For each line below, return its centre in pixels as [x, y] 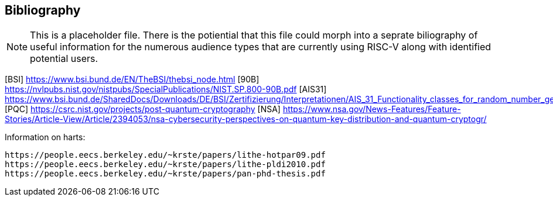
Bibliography [43, 10]
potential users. [64, 59]
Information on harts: [45, 137]
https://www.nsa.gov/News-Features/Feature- [372, 109]
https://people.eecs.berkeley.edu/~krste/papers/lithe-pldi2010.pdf [165, 164]
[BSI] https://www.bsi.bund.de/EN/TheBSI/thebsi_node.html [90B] [132, 79]
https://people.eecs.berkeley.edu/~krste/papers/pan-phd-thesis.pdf [165, 174]
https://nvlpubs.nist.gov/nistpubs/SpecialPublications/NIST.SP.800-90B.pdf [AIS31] [166, 89]
